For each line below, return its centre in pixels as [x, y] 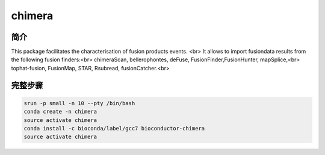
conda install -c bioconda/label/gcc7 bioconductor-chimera [114, 129]
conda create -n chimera [60, 112]
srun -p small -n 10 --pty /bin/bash [79, 103]
